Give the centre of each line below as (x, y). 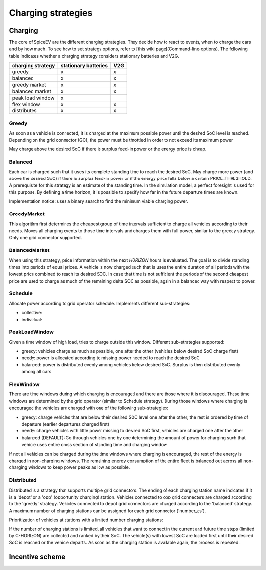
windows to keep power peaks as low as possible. (79, 467)
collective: (32, 313)
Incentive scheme (37, 557)
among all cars (36, 372)
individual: (32, 319)
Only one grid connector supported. (46, 238)
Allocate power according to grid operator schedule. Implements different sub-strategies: (100, 303)
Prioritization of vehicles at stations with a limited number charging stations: (86, 520)
